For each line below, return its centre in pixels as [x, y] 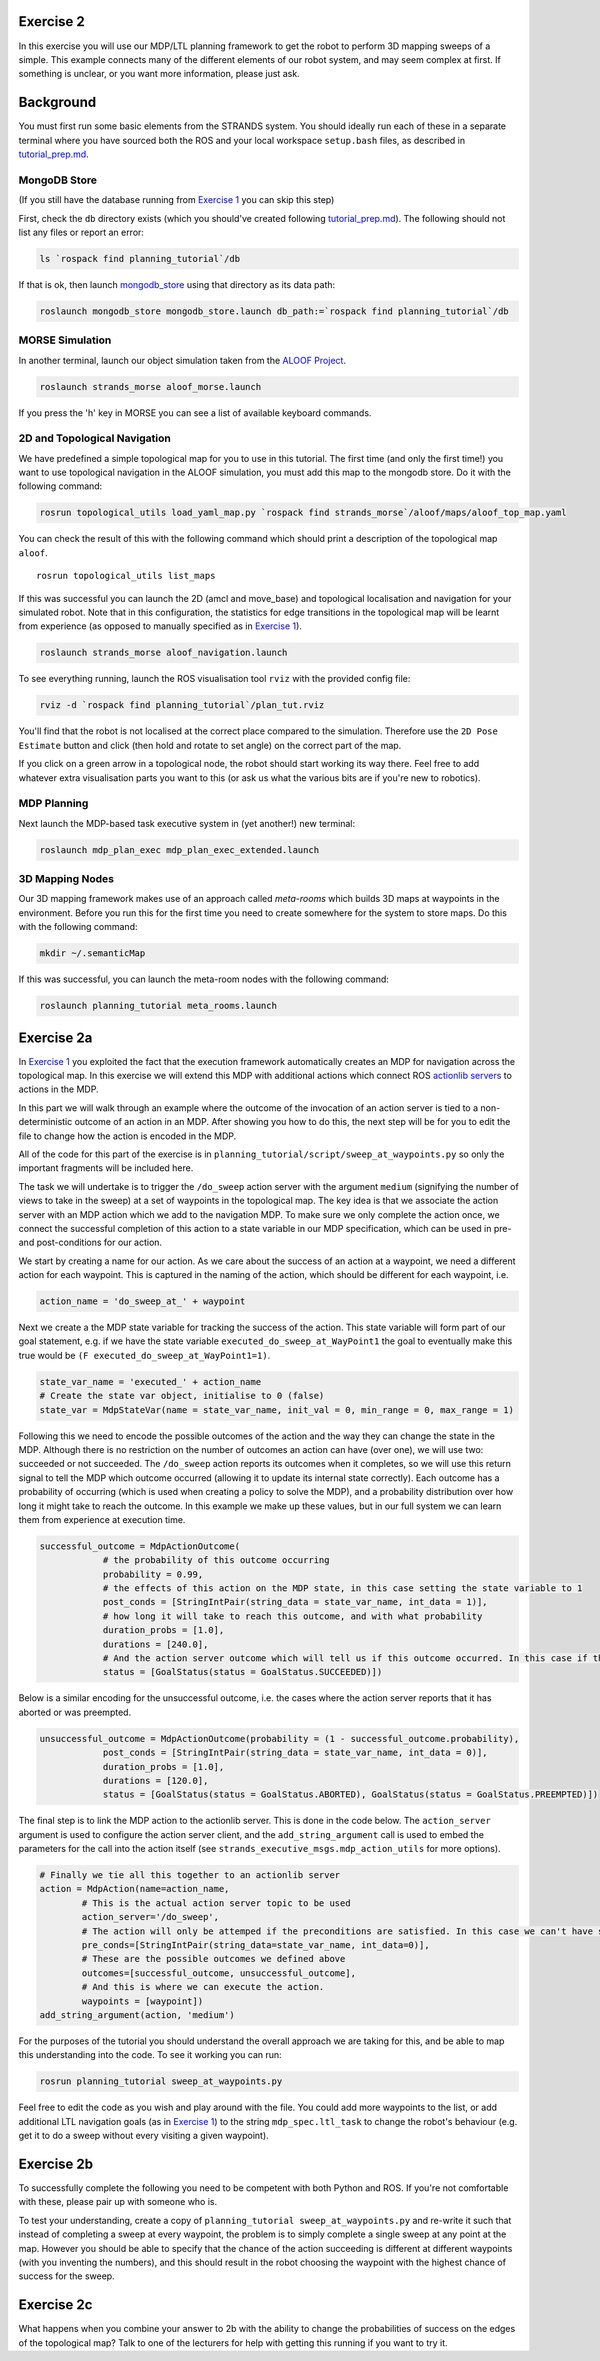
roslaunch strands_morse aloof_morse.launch [150, 386]
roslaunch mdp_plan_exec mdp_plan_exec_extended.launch [179, 849]
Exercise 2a [55, 1037]
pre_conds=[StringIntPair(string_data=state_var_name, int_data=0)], [255, 1945]
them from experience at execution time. [102, 1519]
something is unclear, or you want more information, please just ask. [159, 74]
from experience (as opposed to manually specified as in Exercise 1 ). [160, 626]
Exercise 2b [56, 2163]
